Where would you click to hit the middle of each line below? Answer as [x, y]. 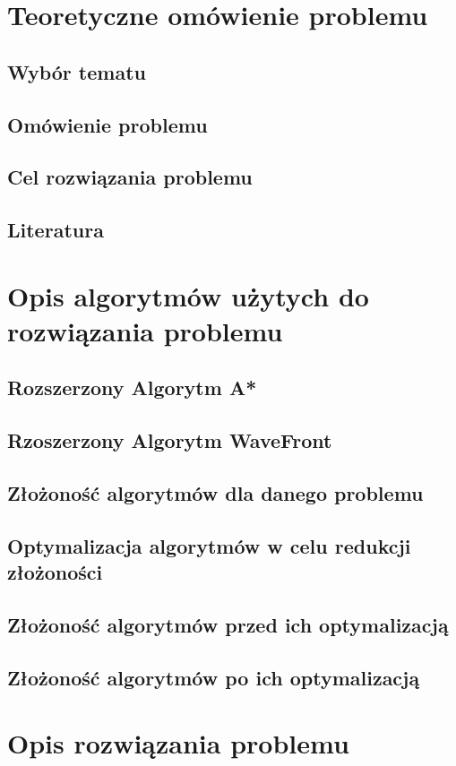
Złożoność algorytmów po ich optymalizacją [214, 677]
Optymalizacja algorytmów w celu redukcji [209, 545]
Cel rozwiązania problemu [130, 177]
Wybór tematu [77, 71]
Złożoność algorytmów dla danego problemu [215, 493]
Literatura [56, 230]
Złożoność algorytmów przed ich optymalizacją [228, 624]
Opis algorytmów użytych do [188, 295]
